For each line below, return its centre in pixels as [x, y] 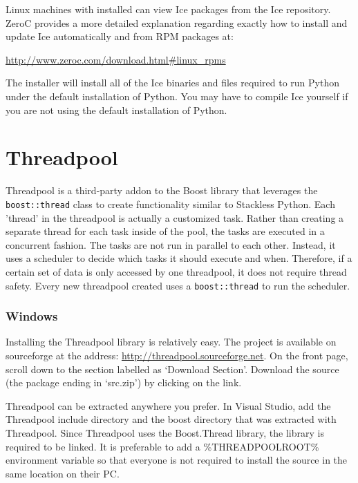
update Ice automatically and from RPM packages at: [120, 36]
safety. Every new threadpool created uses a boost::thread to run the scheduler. [178, 285]
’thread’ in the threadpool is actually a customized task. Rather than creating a [175, 217]
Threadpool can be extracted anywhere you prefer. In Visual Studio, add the [168, 405]
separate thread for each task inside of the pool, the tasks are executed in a [165, 231]
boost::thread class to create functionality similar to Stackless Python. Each [170, 203]
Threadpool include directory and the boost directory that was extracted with [171, 419]
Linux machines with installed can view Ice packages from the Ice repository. [168, 9]
